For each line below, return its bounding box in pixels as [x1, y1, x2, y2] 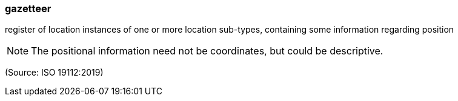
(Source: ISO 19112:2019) [5, 67, 104, 78]
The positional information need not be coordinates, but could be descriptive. [31, 45, 383, 57]
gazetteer [5, 2, 51, 15]
